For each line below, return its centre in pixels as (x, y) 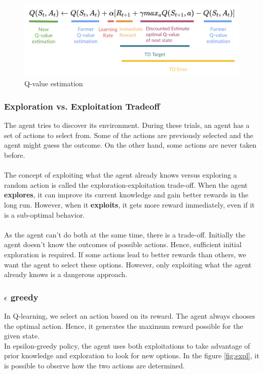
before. (15, 155)
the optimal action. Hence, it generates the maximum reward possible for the (124, 326)
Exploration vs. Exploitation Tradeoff (82, 106)
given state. (22, 336)
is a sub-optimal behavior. (45, 214)
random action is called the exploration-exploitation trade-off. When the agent (126, 184)
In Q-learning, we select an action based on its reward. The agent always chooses (130, 315)
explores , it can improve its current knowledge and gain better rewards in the (126, 195)
